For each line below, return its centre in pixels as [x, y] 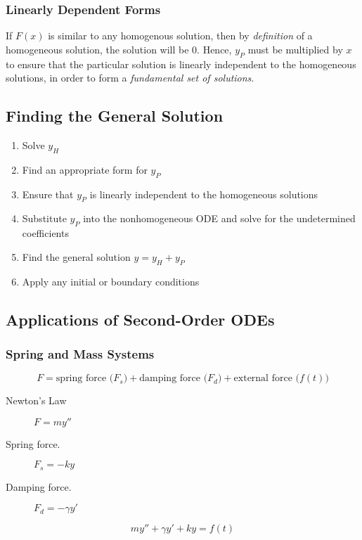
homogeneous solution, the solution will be [97, 49]
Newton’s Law [36, 400]
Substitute [44, 218]
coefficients [45, 233]
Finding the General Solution [115, 116]
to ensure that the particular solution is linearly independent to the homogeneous [181, 64]
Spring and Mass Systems [80, 353]
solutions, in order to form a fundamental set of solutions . [130, 78]
